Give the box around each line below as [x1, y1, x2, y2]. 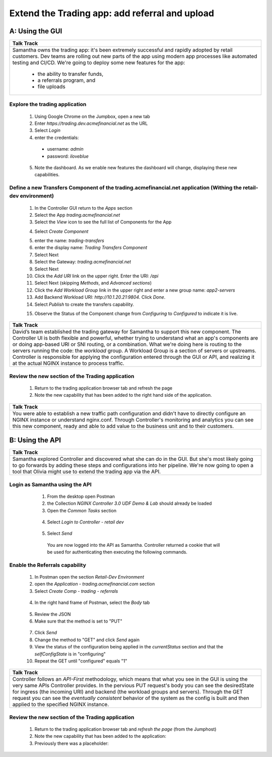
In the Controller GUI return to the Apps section [34, 205, 133, 211]
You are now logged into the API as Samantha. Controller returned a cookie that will [47, 542, 220, 548]
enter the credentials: [34, 134, 79, 140]
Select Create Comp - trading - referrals [34, 588, 118, 594]
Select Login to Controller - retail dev [47, 518, 124, 525]
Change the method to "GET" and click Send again [34, 637, 140, 643]
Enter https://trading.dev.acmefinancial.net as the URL [34, 120, 148, 126]
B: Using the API [9, 436, 61, 445]
